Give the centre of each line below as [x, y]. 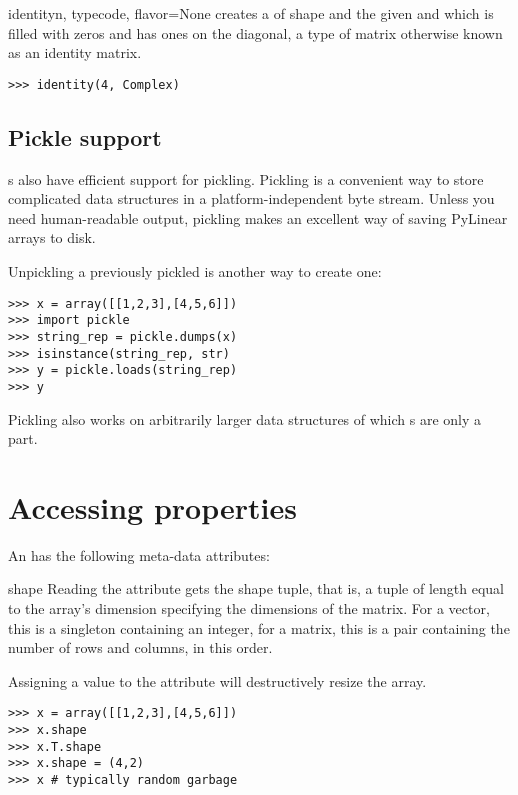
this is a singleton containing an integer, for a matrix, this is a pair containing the [259, 627]
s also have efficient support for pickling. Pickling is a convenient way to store [246, 178]
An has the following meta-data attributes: [139, 554]
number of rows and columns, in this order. [140, 647]
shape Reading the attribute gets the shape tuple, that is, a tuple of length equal [256, 588]
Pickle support [85, 136]
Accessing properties [152, 506]
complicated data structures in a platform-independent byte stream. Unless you [251, 198]
